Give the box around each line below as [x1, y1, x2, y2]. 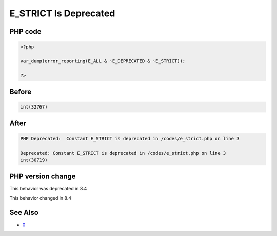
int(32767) [20, 104, 48, 110]
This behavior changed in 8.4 [9, 195, 72, 201]
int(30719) [20, 157, 48, 163]
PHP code [9, 27, 42, 36]
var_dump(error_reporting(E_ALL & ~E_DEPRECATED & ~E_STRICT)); [20, 58, 186, 64]
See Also [9, 208, 38, 217]
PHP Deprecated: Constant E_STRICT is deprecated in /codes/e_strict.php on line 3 [20, 136, 240, 141]
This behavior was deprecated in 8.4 [9, 185, 87, 191]
